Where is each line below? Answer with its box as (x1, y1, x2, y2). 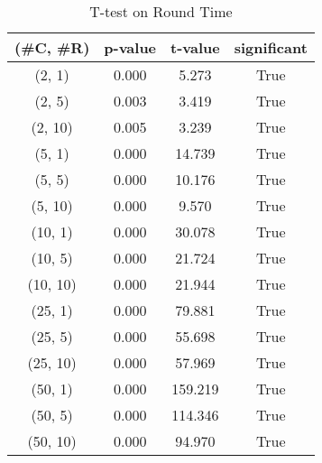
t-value (170, 37, 220, 58)
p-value (104, 37, 157, 58)
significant (234, 37, 308, 58)
